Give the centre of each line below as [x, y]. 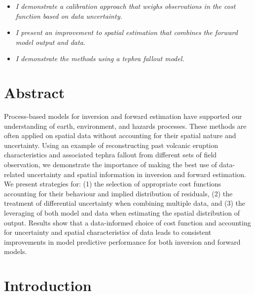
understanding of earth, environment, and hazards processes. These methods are [125, 126]
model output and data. [51, 42]
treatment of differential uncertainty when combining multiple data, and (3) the [125, 203]
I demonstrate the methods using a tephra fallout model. [100, 58]
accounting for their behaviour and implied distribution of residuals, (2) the [118, 193]
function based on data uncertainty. [69, 16]
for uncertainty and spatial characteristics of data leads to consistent [108, 232]
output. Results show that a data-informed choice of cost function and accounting [127, 222]
